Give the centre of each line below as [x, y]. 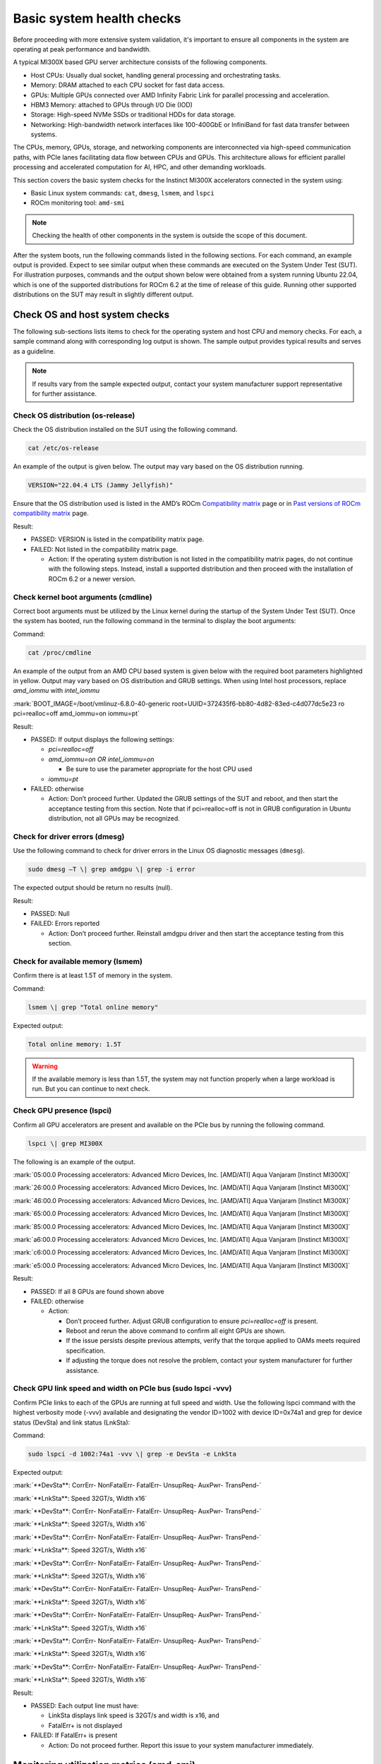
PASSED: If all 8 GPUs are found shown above [98, 1291]
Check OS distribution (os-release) [74, 415]
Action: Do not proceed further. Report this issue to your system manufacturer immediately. [181, 1745]
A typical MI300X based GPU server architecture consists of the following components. [140, 62]
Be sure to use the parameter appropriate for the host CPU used [159, 769]
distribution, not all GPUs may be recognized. [114, 818]
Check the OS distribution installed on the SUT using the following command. [125, 430]
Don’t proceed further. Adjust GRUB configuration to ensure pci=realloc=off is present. [192, 1321]
